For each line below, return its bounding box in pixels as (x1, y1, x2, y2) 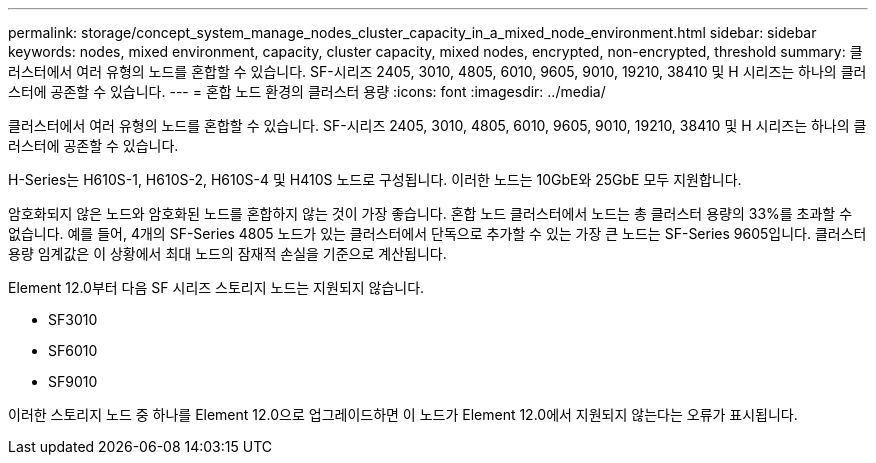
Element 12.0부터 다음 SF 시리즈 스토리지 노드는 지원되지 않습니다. (8, 279, 425, 296)
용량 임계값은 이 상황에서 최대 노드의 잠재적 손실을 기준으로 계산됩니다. (8, 245, 447, 262)
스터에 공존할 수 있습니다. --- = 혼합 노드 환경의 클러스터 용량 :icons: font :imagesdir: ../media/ (8, 83, 606, 100)
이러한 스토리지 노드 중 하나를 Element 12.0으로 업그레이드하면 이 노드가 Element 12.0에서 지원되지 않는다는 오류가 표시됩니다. (8, 406, 798, 423)
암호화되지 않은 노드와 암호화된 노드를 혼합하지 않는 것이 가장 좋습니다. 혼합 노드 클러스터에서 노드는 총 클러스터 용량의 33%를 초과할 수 (8, 205, 853, 222)
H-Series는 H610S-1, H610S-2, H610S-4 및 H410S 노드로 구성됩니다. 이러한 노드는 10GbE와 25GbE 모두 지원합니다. (8, 171, 742, 188)
